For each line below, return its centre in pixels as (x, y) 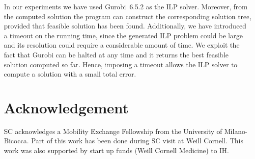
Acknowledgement (66, 107)
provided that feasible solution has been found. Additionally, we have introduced (125, 26)
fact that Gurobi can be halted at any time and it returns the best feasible (116, 54)
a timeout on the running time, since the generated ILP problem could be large (123, 35)
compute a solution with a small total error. (70, 74)
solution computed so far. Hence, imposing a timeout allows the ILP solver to (121, 64)
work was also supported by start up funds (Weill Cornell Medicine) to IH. (116, 150)
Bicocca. (16, 141)
